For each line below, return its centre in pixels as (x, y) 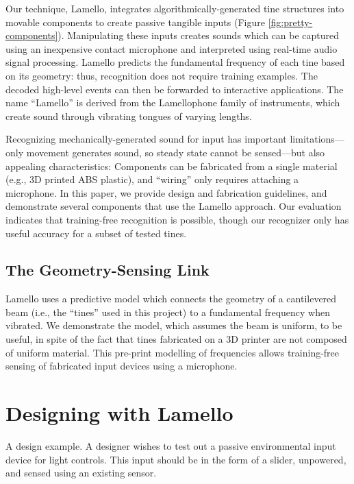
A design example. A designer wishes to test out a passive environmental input (171, 445)
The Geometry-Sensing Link (108, 270)
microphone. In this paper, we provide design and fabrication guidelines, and (166, 192)
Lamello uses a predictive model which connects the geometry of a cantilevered (171, 299)
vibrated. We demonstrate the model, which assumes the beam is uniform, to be (174, 325)
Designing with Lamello (119, 413)
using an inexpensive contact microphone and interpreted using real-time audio (172, 48)
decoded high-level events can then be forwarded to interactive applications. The (175, 89)
